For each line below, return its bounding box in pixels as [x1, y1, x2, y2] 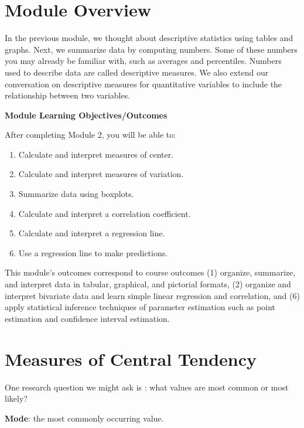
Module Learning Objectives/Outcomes [5, 108, 168, 121]
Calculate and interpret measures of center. [18, 148, 174, 160]
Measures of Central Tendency [5, 347, 257, 371]
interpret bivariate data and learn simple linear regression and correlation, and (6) [5, 289, 300, 301]
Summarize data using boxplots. [18, 188, 134, 200]
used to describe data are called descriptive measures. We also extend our [5, 66, 269, 78]
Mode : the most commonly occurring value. [5, 412, 164, 424]
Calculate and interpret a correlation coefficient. [18, 207, 191, 219]
